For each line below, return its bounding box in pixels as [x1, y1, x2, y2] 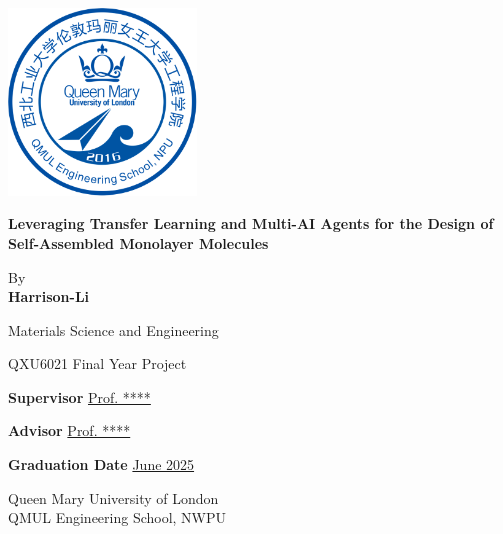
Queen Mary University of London [8, 487, 219, 508]
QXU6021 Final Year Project [8, 353, 187, 374]
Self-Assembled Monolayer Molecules [8, 232, 269, 253]
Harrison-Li [8, 286, 90, 307]
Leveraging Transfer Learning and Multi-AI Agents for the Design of [8, 213, 494, 234]
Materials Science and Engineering [8, 319, 219, 340]
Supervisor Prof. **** [8, 386, 151, 407]
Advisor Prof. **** [8, 420, 131, 441]
